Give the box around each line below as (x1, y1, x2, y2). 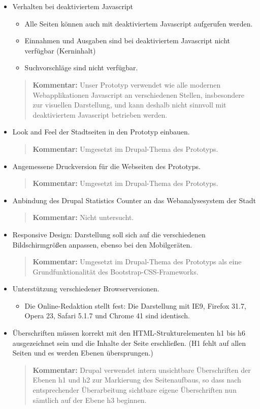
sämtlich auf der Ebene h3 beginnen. (32, 394, 147, 405)
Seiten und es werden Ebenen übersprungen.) (12, 347, 153, 358)
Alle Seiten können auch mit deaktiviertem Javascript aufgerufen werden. (24, 18, 253, 29)
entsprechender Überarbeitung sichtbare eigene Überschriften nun (32, 385, 237, 395)
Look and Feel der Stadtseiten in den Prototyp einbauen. (12, 126, 190, 137)
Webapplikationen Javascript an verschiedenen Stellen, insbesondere (32, 89, 244, 100)
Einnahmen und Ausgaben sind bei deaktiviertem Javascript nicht (24, 35, 230, 46)
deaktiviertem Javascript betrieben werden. (32, 109, 168, 120)
